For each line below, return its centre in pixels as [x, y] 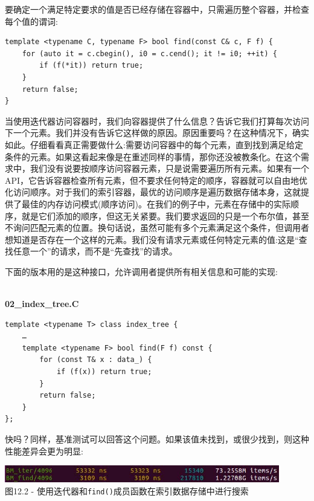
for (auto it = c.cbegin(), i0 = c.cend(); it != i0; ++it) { [150, 53]
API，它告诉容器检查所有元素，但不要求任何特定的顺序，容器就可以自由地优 [156, 180]
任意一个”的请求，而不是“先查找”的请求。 [95, 251]
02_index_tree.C [42, 304]
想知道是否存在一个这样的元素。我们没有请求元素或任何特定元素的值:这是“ [152, 239]
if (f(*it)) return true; [91, 66]
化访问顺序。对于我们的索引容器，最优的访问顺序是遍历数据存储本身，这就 [153, 192]
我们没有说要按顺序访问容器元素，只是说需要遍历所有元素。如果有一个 [169, 168]
